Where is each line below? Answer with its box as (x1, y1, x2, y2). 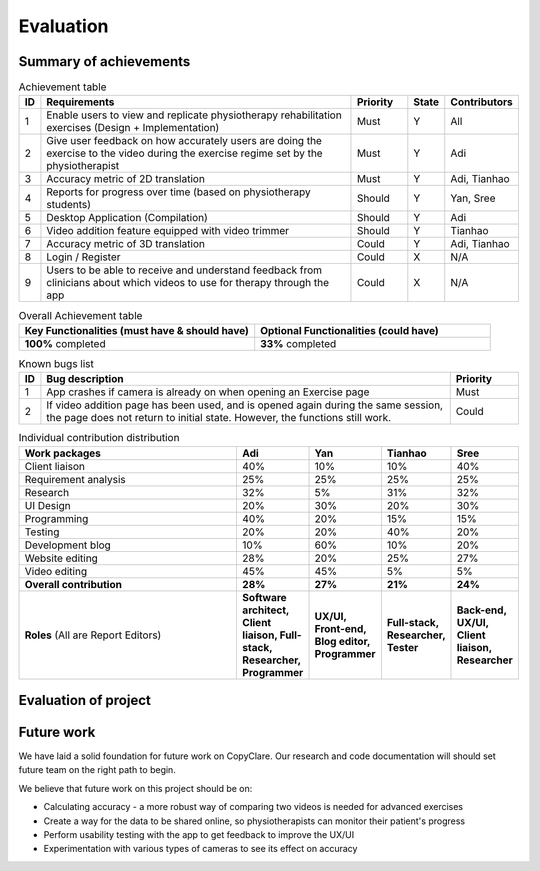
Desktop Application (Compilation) (46, 211, 209, 225)
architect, (241, 603, 290, 617)
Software (241, 590, 287, 604)
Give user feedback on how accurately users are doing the (46, 134, 322, 148)
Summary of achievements (18, 53, 191, 70)
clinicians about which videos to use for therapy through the (46, 276, 330, 290)
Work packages (24, 446, 102, 460)
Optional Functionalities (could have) (260, 323, 439, 337)
